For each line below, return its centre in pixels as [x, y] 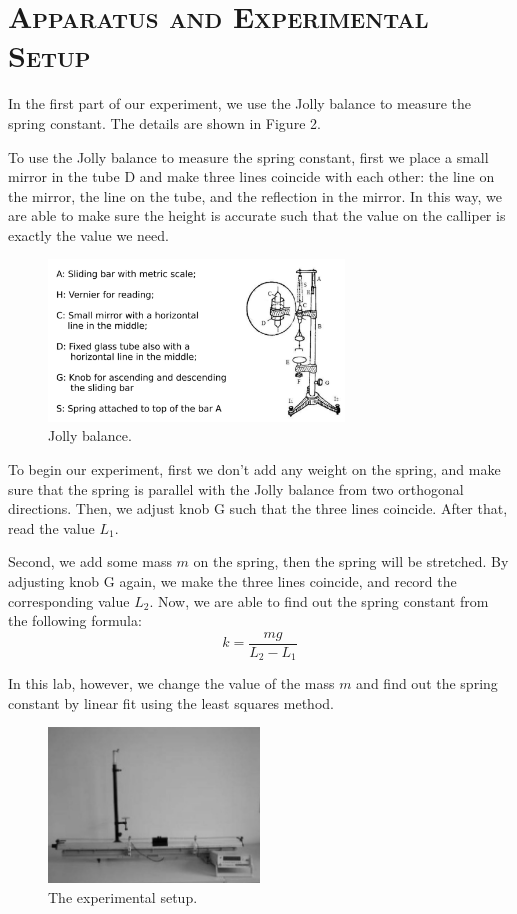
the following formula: [75, 620]
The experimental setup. [123, 897]
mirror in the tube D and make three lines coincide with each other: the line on [251, 176]
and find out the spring [427, 683]
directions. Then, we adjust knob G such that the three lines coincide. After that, [258, 508]
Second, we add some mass [90, 561]
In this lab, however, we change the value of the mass [171, 683]
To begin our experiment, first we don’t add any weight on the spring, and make [254, 468]
